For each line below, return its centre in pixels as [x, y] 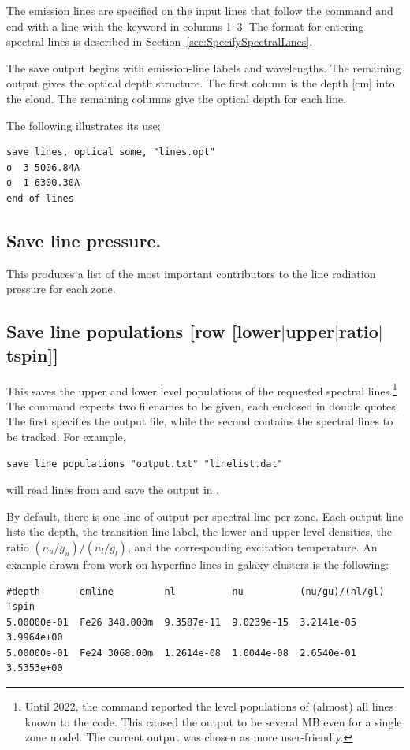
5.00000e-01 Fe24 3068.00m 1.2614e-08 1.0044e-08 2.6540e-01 [181, 653]
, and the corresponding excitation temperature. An [252, 546]
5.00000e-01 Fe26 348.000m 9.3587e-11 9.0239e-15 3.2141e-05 [181, 622]
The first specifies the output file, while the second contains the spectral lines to [200, 421]
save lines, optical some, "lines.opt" [111, 152]
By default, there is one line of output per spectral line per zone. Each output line [205, 516]
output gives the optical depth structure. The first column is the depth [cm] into [201, 83]
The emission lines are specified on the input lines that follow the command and [200, 10]
